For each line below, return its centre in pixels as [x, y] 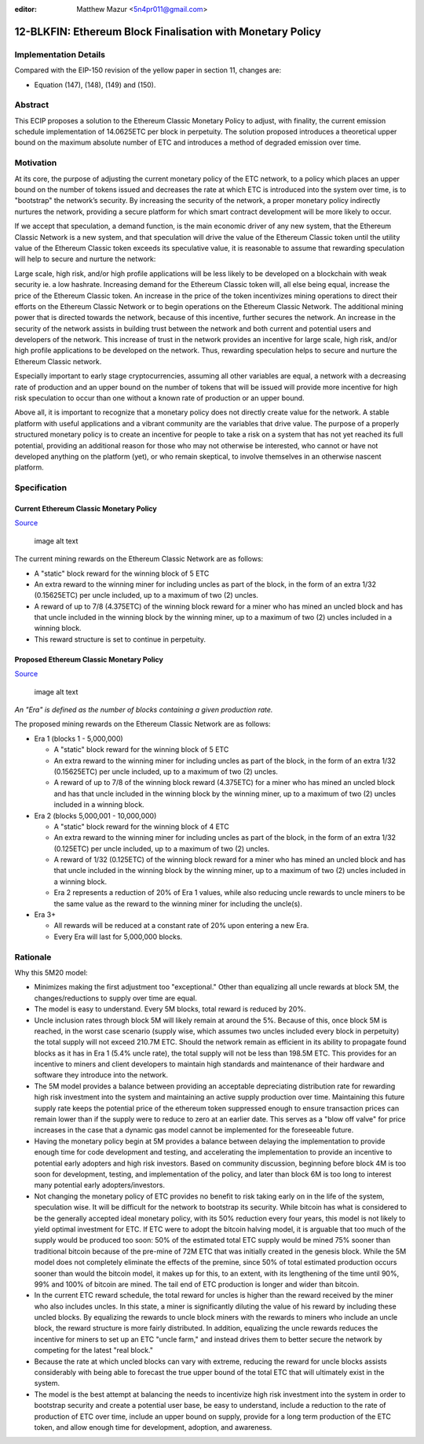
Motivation [36, 163]
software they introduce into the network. [101, 1075]
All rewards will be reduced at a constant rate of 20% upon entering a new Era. [181, 926]
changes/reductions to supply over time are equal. [116, 998]
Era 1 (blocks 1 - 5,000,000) [79, 739]
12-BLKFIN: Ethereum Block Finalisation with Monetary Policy [168, 31]
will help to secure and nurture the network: [85, 259]
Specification [40, 488]
